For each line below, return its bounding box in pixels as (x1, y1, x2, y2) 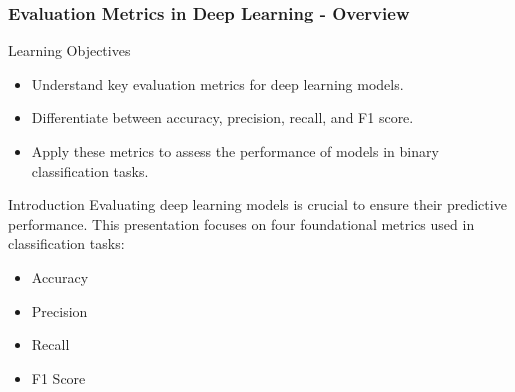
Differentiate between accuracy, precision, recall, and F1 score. (31, 107, 414, 128)
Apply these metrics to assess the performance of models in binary (31, 141, 439, 161)
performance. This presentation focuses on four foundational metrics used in (8, 213, 475, 234)
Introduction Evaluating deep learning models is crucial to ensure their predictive (8, 194, 507, 215)
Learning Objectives (8, 40, 131, 61)
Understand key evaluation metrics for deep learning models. (31, 73, 404, 94)
